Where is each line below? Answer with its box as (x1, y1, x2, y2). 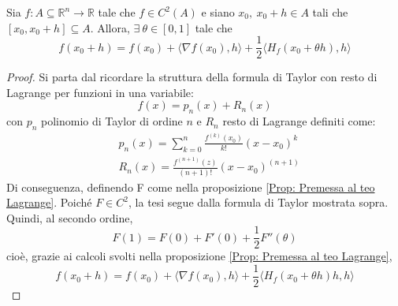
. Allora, (90, 19, 130, 35)
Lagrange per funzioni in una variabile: (6, 84, 194, 100)
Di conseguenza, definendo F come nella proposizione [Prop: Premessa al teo (6, 178, 375, 195)
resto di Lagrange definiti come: (222, 113, 376, 129)
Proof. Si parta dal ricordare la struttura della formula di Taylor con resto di (6, 69, 378, 85)
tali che (312, 4, 348, 20)
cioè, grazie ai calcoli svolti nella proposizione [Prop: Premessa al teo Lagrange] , (6, 248, 392, 264)
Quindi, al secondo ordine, (6, 209, 133, 226)
